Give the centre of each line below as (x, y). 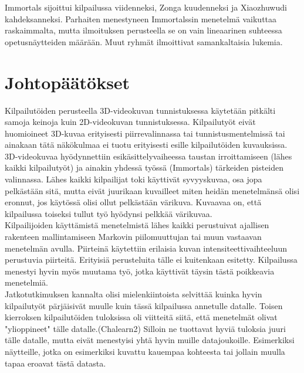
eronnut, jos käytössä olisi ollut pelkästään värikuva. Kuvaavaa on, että (133, 202)
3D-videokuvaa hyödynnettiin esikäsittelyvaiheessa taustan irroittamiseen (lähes (148, 156)
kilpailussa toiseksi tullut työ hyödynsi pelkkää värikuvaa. (109, 213)
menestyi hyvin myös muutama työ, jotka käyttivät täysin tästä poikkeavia (140, 271)
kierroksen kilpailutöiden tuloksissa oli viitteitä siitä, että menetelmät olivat (141, 317)
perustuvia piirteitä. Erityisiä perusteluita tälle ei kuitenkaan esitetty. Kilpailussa (151, 260)
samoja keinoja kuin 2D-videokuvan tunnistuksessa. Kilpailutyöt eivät (130, 122)
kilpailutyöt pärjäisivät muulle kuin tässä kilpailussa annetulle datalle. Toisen (144, 305)
